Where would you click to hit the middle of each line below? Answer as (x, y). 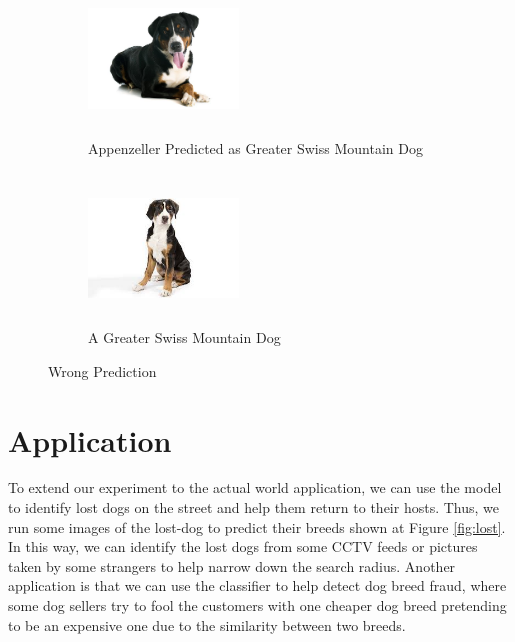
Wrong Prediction (102, 370)
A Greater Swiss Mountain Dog (184, 337)
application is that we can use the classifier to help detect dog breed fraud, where (257, 585)
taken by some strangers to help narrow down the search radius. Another (232, 565)
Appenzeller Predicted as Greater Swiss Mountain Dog (255, 147)
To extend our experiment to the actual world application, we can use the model (255, 487)
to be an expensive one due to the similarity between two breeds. (207, 624)
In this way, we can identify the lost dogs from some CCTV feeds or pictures (243, 546)
